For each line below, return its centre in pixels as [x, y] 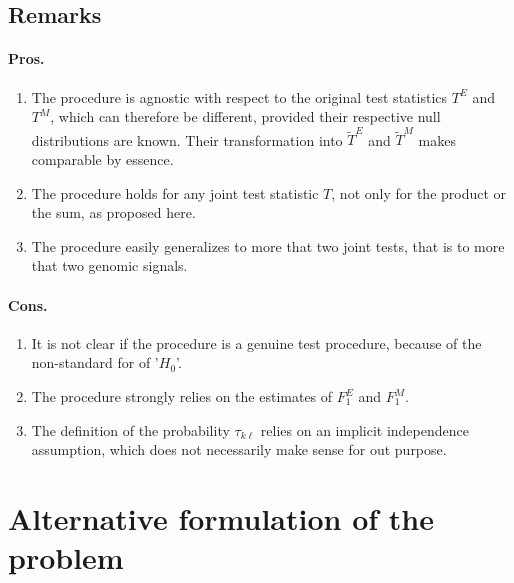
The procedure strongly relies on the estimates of [182, 396]
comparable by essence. [102, 159]
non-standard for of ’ [95, 362]
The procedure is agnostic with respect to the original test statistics [239, 96]
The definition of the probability [130, 429]
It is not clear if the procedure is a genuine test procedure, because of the [256, 342]
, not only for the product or [419, 192]
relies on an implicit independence [364, 429]
